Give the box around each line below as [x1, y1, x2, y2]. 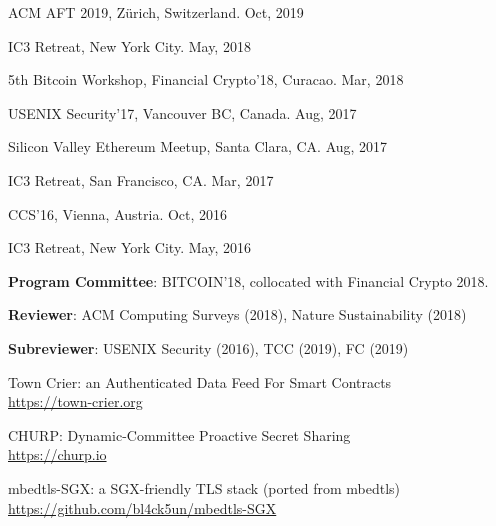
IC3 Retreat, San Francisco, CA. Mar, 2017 [8, 169, 274, 190]
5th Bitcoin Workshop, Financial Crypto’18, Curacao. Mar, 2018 [8, 69, 404, 90]
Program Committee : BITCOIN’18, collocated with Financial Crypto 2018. [8, 270, 489, 291]
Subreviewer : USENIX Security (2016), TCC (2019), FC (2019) [8, 337, 409, 358]
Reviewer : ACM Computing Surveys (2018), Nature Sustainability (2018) [8, 304, 467, 325]
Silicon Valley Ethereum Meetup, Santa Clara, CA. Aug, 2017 [8, 136, 388, 157]
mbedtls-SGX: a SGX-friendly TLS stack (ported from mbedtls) [8, 477, 400, 498]
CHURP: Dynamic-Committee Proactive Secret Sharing [8, 424, 351, 445]
